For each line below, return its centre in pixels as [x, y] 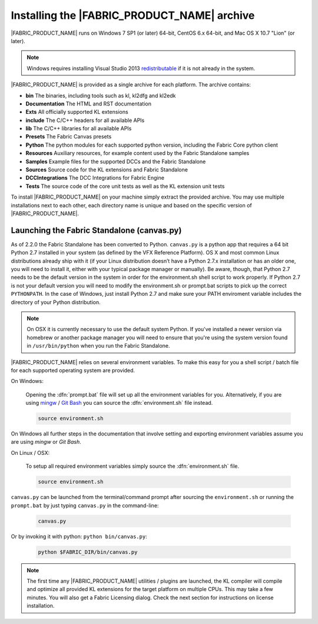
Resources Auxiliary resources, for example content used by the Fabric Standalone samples [138, 153]
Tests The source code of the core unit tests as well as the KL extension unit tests [125, 186]
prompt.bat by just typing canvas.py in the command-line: [85, 505]
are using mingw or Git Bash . [46, 442]
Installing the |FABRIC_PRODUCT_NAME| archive [133, 15]
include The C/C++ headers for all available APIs [85, 120]
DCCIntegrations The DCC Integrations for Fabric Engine [95, 178]
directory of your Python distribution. [56, 302]
